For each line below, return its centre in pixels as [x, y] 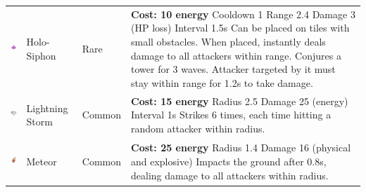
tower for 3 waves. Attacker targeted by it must [233, 69]
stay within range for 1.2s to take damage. [222, 82]
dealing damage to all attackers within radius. [230, 175]
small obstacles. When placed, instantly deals [228, 41]
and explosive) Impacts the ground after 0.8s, [229, 161]
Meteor [42, 161]
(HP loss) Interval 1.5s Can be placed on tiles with [240, 28]
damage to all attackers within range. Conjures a [236, 55]
